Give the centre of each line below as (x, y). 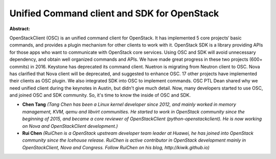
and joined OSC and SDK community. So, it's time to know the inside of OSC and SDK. (100, 95)
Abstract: (20, 29)
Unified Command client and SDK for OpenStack (114, 13)
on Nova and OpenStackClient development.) (70, 126)
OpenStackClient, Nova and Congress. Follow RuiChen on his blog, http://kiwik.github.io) (116, 147)
